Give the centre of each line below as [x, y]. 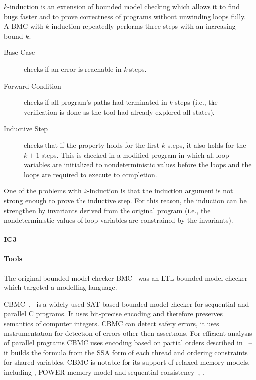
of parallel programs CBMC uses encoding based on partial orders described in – [128, 343]
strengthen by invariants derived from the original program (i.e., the [107, 210]
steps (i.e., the [196, 102]
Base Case [20, 52]
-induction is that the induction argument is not [160, 191]
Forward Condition [33, 85]
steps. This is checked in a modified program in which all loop [135, 155]
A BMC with [24, 26]
